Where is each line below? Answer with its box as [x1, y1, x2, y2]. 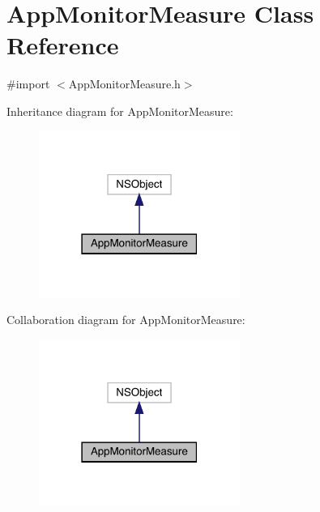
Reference [6, 28, 119, 62]
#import [6, 75, 50, 92]
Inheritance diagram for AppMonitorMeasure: [6, 102, 233, 119]
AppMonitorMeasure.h [68, 75, 181, 92]
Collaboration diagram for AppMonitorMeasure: [6, 311, 245, 328]
